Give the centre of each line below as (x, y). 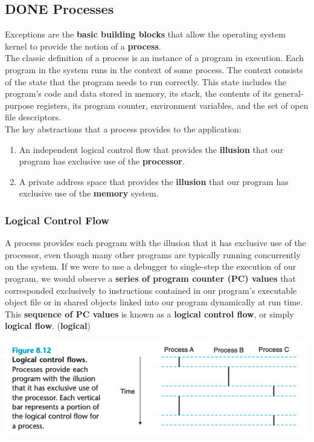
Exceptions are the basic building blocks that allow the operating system (145, 34)
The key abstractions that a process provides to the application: (123, 128)
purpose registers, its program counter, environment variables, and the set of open (157, 105)
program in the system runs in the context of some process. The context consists (154, 69)
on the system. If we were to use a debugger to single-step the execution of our (151, 266)
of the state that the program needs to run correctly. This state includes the (146, 81)
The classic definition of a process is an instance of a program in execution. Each (155, 58)
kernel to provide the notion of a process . (83, 46)
